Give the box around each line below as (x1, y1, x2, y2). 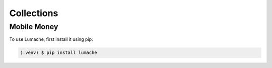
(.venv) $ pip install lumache (20, 50, 98, 55)
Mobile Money (9, 22, 58, 31)
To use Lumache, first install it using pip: (9, 36, 93, 42)
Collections (9, 8, 58, 19)
